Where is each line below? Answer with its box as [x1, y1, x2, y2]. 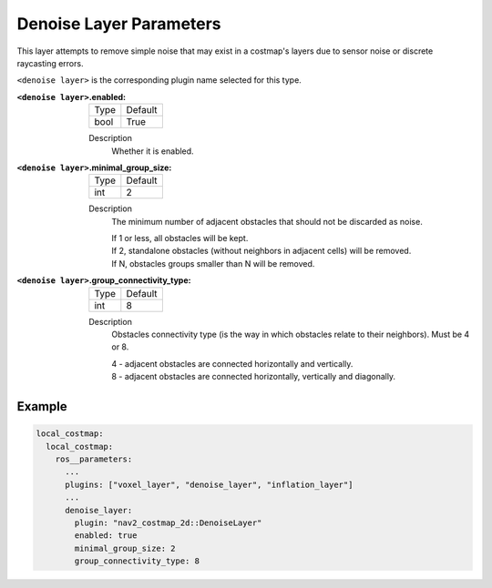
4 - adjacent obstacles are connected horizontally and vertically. [111, 358, 354, 369]
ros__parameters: [55, 453, 133, 464]
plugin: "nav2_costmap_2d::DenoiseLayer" [74, 517, 262, 528]
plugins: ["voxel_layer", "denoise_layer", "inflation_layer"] [65, 479, 354, 490]
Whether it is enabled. [111, 146, 195, 157]
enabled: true [74, 531, 138, 541]
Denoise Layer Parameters [16, 14, 222, 34]
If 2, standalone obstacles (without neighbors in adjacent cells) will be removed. [111, 246, 412, 257]
